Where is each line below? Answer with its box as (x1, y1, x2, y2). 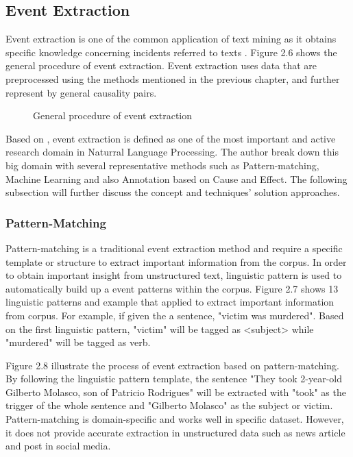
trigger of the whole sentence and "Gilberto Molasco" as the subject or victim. (5, 398, 333, 412)
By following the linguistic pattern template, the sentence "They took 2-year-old (5, 371, 342, 386)
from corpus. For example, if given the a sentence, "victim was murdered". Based (5, 308, 344, 322)
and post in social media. (5, 439, 111, 453)
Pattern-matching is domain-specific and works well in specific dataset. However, (5, 412, 344, 426)
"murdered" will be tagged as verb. (5, 335, 151, 349)
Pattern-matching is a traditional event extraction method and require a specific (5, 240, 343, 255)
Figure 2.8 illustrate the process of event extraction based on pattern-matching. (5, 358, 339, 372)
